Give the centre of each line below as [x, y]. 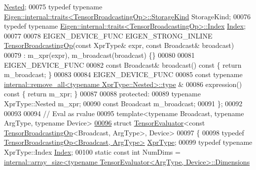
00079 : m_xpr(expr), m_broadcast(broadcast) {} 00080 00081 [99, 55]
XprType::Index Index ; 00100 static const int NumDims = [92, 151]
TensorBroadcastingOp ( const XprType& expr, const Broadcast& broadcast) [119, 45]
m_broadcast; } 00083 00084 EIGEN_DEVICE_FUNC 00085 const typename [123, 74]
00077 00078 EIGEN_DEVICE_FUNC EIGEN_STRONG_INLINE [108, 35]
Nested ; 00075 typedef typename [53, 6]
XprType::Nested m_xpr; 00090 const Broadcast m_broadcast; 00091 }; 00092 [123, 103]
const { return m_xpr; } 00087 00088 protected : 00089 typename [102, 94]
